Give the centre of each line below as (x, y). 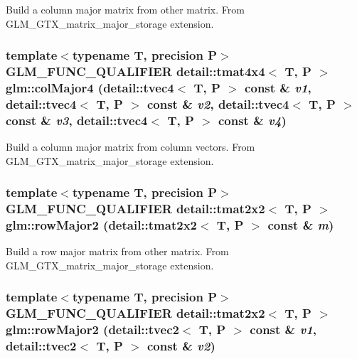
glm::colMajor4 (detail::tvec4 (90, 87)
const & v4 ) (252, 120)
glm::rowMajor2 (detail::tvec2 (92, 329)
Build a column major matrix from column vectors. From (130, 147)
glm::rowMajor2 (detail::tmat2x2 (101, 225)
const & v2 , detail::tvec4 (218, 103)
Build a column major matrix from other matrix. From (125, 9)
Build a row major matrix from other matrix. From (117, 251)
